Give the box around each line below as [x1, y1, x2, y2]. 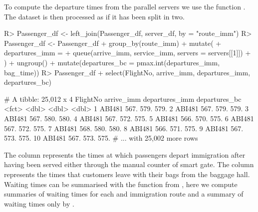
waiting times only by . [4, 198, 74, 209]
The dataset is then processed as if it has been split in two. [4, 11, 185, 21]
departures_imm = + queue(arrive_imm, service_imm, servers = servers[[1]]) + [4, 47, 251, 58]
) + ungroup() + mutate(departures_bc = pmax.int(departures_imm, [4, 57, 220, 67]
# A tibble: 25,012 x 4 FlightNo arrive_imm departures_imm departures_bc [4, 93, 242, 104]
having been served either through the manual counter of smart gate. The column [4, 159, 254, 170]
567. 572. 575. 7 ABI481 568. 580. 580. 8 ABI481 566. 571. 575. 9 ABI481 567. [4, 123, 244, 133]
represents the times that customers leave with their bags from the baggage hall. [4, 169, 250, 179]
